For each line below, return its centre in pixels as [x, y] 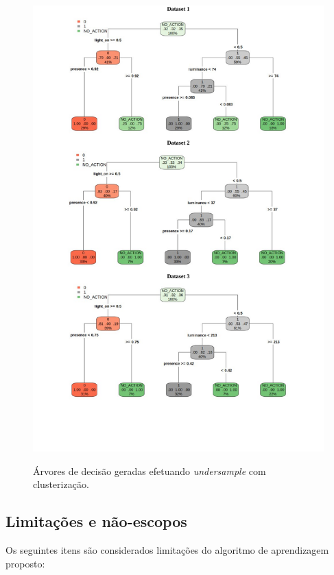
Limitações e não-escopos [96, 521]
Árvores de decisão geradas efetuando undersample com [150, 470]
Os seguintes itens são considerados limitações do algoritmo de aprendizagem [167, 549]
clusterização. [61, 484]
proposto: [25, 563]
